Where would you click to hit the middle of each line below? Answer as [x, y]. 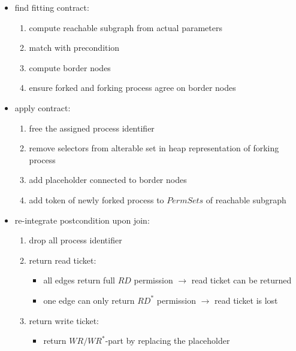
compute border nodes [70, 67]
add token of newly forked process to [96, 199]
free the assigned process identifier [92, 128]
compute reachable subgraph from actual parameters [126, 27]
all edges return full [79, 280]
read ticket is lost [246, 300]
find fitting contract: [52, 7]
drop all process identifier [75, 240]
